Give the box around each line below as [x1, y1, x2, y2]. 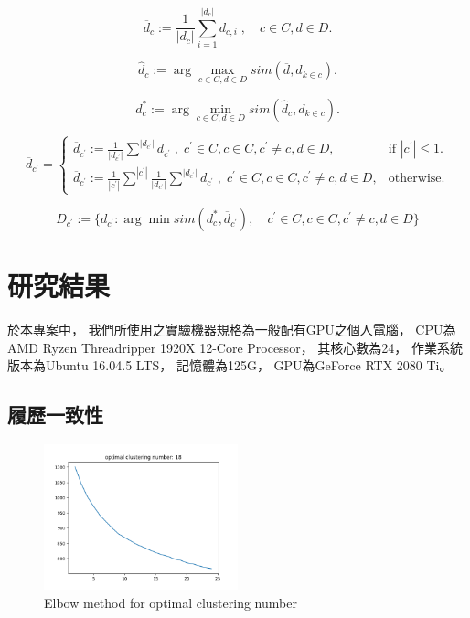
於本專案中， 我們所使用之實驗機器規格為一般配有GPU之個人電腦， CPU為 [7, 319, 456, 338]
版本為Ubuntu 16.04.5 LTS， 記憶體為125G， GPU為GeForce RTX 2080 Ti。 [7, 356, 453, 375]
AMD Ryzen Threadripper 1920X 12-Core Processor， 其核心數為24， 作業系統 [7, 337, 463, 357]
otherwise [388, 172, 442, 186]
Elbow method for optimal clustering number [44, 592, 297, 612]
